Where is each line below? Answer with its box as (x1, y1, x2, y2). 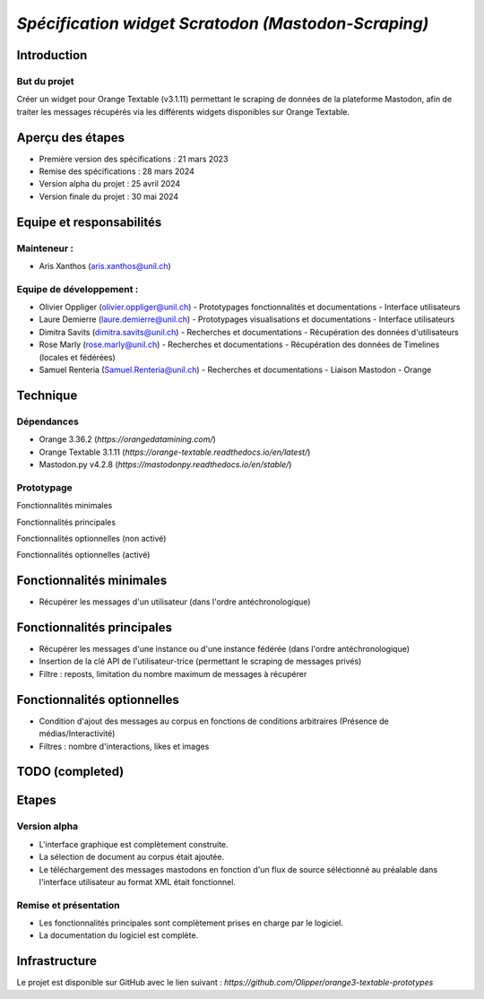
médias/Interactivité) (39, 728, 116, 739)
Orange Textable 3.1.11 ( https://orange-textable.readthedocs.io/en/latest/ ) (39, 447, 311, 457)
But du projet (16, 74, 75, 87)
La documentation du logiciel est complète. (39, 930, 199, 941)
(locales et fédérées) (39, 352, 116, 362)
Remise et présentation (16, 899, 120, 911)
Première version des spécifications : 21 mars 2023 (39, 153, 229, 164)
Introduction (16, 48, 88, 63)
